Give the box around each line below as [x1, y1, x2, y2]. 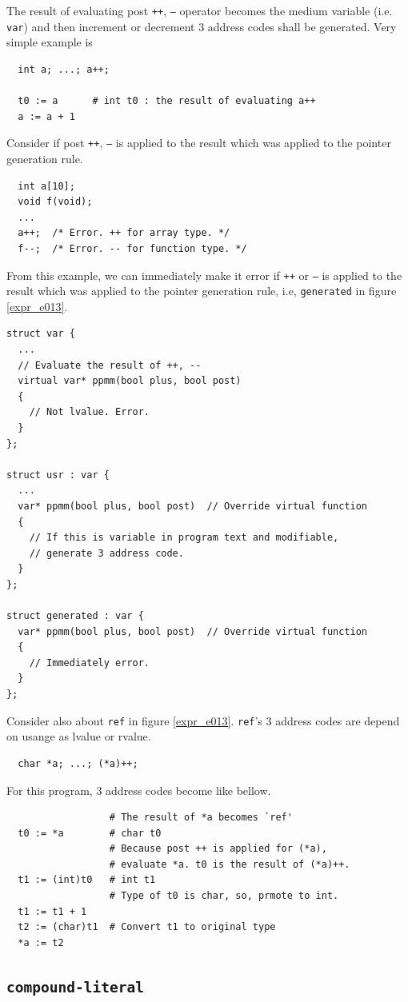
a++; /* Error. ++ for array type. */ [18, 227, 230, 239]
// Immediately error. [29, 657, 150, 669]
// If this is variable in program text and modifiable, [29, 532, 339, 544]
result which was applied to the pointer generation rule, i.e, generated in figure [6, 282, 397, 299]
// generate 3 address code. [29, 547, 184, 559]
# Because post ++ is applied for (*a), [109, 843, 327, 855]
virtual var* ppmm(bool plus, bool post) [18, 375, 242, 387]
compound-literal [6, 978, 144, 996]
